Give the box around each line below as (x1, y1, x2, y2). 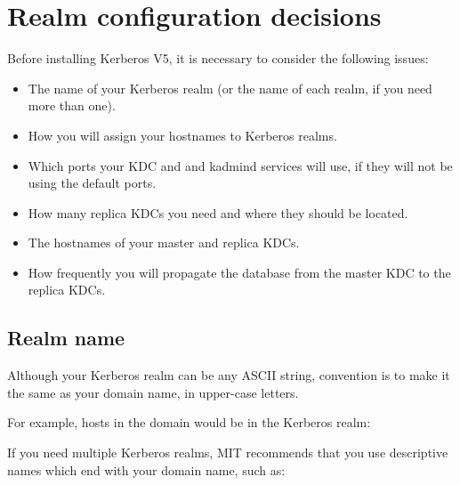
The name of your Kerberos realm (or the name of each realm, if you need (28, 78, 432, 97)
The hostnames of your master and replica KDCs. (28, 233, 300, 252)
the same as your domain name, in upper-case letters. (7, 383, 299, 401)
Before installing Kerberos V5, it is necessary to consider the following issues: (7, 49, 429, 68)
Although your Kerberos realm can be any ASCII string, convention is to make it (7, 366, 450, 384)
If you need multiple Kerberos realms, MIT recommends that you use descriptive (7, 443, 448, 462)
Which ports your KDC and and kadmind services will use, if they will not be (28, 156, 453, 174)
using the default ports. (28, 174, 157, 192)
